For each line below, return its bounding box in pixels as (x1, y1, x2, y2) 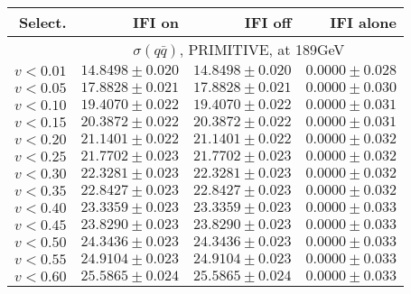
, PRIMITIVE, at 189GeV (179, 39, 345, 60)
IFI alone (330, 12, 397, 32)
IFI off (244, 12, 292, 32)
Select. (18, 12, 67, 32)
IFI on (132, 12, 179, 32)
